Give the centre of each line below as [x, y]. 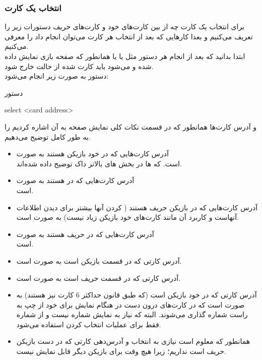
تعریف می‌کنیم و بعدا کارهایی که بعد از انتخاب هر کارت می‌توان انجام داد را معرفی [129, 36]
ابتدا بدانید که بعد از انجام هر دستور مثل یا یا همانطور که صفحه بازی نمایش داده [125, 56]
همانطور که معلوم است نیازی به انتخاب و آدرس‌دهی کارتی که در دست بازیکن [133, 341]
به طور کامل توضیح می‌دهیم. [48, 136]
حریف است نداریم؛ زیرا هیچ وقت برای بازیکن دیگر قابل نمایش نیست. [121, 351]
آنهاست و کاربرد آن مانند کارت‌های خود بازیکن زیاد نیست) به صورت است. [127, 217]
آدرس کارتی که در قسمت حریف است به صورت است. [99, 278]
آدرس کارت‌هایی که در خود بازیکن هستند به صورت [92, 154]
